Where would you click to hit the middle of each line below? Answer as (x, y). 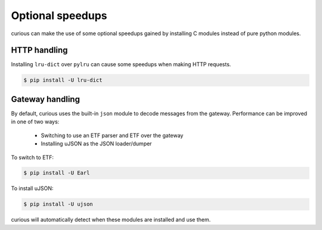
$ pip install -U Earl (57, 173)
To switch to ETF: (32, 157)
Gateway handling (46, 99)
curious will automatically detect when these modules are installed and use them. (111, 220)
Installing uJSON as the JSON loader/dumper (96, 144)
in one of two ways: (35, 122)
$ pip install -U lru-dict (63, 80)
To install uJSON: (32, 188)
